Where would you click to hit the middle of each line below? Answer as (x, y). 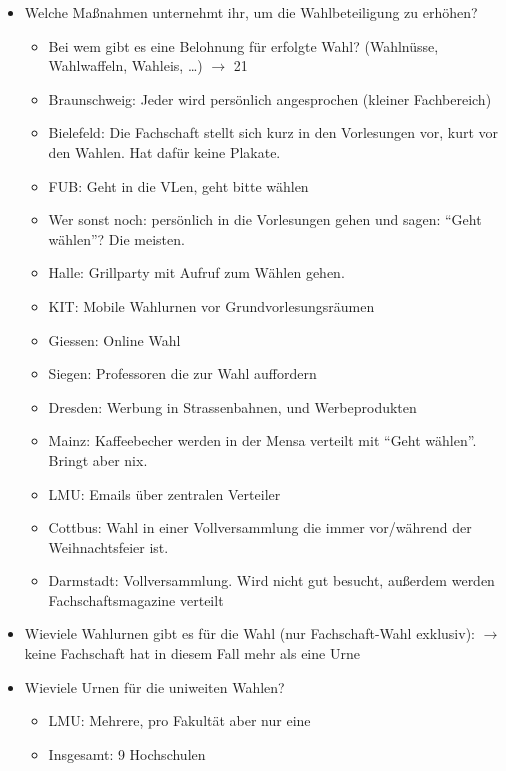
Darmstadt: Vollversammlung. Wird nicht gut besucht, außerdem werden (271, 580)
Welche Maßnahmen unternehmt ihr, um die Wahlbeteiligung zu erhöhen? (251, 12)
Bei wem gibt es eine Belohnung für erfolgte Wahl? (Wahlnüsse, (243, 45)
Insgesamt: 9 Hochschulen (127, 753)
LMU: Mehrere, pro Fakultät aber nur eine (179, 720)
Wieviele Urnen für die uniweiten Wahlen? (154, 686)
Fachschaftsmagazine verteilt (136, 599)
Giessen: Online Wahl (114, 339)
